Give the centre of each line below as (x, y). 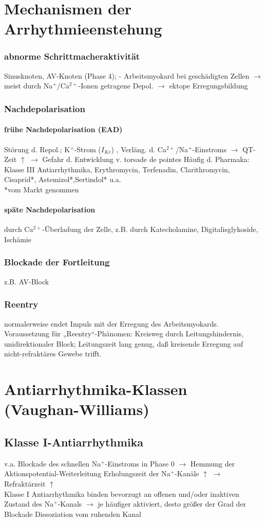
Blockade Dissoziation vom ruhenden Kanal (73, 514)
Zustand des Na (29, 504)
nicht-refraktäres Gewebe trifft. (53, 354)
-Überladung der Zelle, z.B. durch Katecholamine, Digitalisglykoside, (150, 229)
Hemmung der (213, 463)
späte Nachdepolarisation (50, 210)
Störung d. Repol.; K (37, 149)
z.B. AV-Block (27, 281)
